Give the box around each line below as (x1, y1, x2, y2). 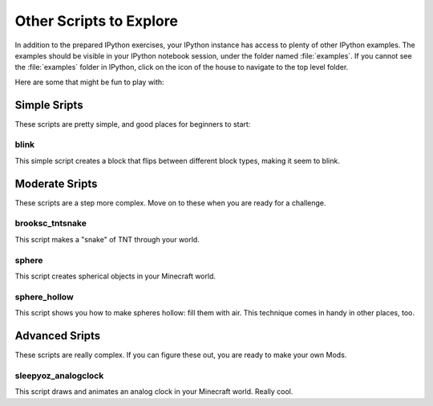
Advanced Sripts (14, 329, 100, 343)
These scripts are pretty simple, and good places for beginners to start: (14, 119, 251, 128)
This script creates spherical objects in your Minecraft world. (14, 271, 216, 281)
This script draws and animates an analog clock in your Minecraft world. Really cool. (14, 387, 293, 396)
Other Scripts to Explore (14, 12, 178, 30)
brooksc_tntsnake (14, 217, 87, 229)
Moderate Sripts (14, 177, 98, 190)
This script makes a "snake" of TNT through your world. (14, 234, 200, 244)
